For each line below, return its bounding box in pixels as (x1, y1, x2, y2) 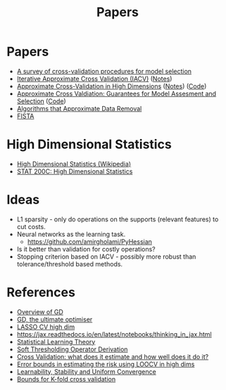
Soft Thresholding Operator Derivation (16, 345, 128, 353)
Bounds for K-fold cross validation (16, 375, 116, 383)
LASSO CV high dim (16, 323, 75, 331)
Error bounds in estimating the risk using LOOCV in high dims (16, 360, 195, 368)
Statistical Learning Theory (16, 337, 96, 346)
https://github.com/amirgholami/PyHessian (27, 237, 153, 246)
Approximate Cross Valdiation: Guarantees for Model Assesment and (16, 89, 216, 98)
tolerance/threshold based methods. (16, 259, 123, 268)
